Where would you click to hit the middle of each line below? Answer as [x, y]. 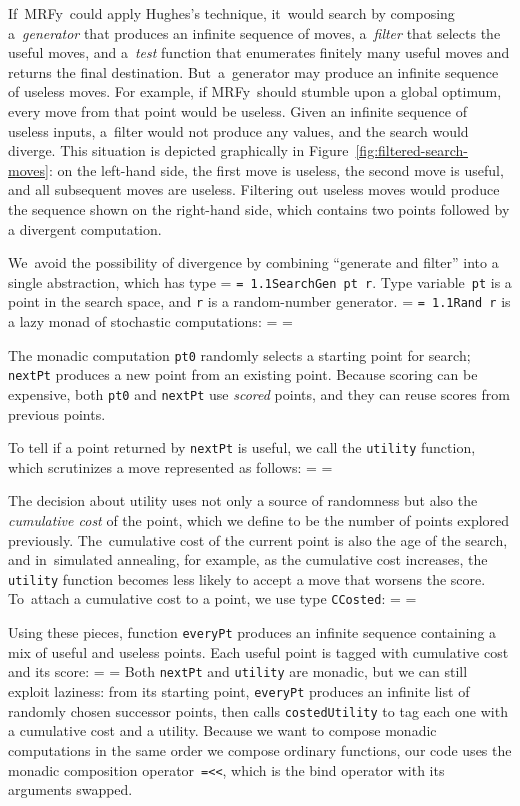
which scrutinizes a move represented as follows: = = [170, 466]
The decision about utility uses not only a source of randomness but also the [243, 500]
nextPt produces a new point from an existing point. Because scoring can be [243, 374]
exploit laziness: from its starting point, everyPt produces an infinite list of [239, 691]
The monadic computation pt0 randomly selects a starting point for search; [239, 354]
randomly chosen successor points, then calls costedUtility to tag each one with [258, 710]
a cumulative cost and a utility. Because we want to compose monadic [222, 730]
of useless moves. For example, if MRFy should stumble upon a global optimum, [255, 91]
